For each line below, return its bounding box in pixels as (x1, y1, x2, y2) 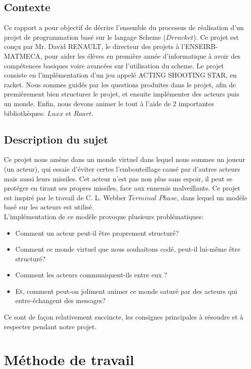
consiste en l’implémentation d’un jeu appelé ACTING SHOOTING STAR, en (4, 70, 237, 80)
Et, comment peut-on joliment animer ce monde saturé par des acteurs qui (15, 286, 237, 296)
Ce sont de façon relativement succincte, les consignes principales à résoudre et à (4, 312, 244, 322)
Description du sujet (4, 131, 109, 146)
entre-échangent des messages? (15, 295, 106, 305)
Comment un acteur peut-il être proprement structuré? (15, 227, 179, 238)
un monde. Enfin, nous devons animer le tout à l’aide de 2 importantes (4, 98, 214, 108)
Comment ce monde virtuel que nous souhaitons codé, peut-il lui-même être (15, 244, 241, 254)
